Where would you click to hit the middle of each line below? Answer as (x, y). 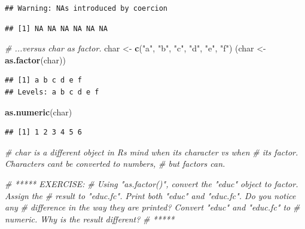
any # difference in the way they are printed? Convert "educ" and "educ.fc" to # (152, 207)
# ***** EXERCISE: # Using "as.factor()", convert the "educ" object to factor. (152, 183)
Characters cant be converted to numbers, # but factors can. (115, 164)
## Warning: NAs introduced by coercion (86, 8)
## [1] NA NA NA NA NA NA (56, 28)
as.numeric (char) (39, 112)
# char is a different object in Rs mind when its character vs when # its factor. (152, 152)
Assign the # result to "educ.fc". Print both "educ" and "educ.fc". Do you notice (150, 195)
